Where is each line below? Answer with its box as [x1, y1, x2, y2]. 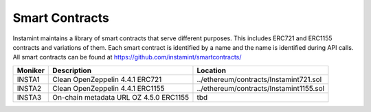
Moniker [16, 66, 45, 75]
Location [196, 66, 227, 75]
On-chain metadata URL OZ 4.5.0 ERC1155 [52, 92, 190, 102]
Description [52, 66, 92, 75]
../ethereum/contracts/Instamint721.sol [196, 74, 322, 84]
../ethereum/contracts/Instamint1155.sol [196, 83, 325, 93]
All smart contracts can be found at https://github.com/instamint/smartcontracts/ [12, 53, 242, 61]
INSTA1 [16, 74, 41, 84]
